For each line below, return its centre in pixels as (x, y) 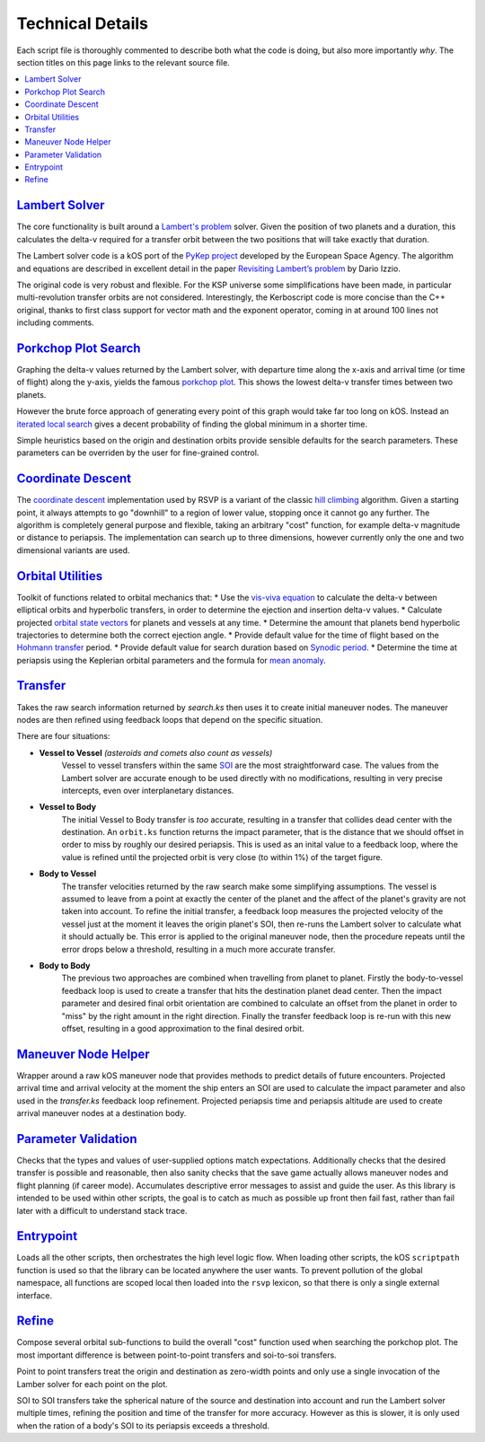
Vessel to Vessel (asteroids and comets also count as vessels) (156, 752)
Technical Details (82, 23)
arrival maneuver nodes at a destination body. (101, 1113)
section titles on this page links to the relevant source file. (123, 62)
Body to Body (65, 966)
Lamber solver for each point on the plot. (92, 1384)
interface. (35, 1295)
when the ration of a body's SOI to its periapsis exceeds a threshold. (143, 1425)
